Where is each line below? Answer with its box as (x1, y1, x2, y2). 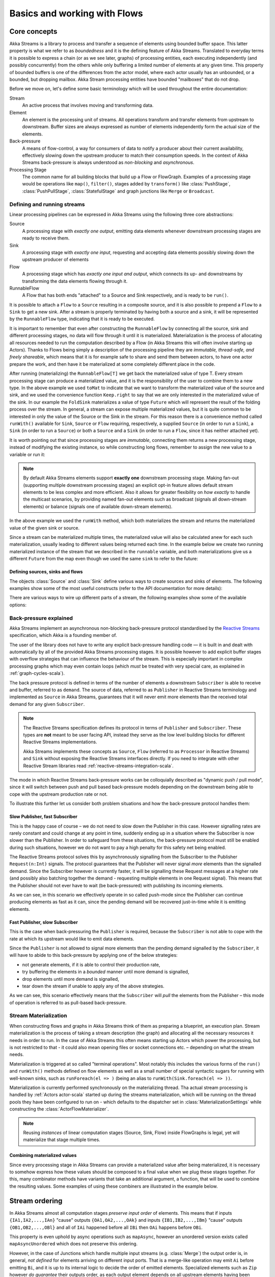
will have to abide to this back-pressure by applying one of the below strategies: (9, 952, 178, 958)
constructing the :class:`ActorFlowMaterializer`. (9, 1106, 109, 1112)
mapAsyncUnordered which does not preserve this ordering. (9, 1241, 138, 1247)
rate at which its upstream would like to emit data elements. (9, 935, 134, 942)
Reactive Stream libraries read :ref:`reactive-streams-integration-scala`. (23, 763, 174, 769)
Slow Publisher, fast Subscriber (9, 814, 77, 820)
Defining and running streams (9, 201, 85, 208)
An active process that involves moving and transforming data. (22, 102, 154, 108)
